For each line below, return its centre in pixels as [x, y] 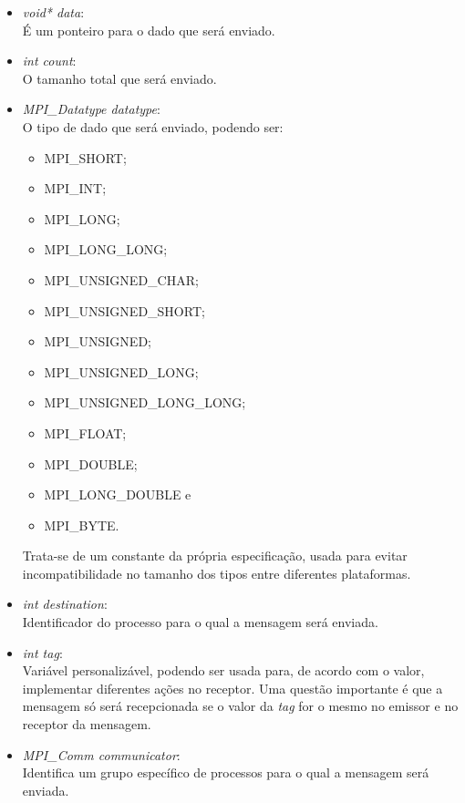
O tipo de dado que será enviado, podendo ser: [153, 126]
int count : [49, 61]
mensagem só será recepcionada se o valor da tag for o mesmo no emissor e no [240, 706]
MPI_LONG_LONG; [106, 249]
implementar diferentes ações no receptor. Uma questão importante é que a [232, 688]
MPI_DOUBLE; [91, 463]
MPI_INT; [75, 188]
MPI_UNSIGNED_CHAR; [121, 279]
